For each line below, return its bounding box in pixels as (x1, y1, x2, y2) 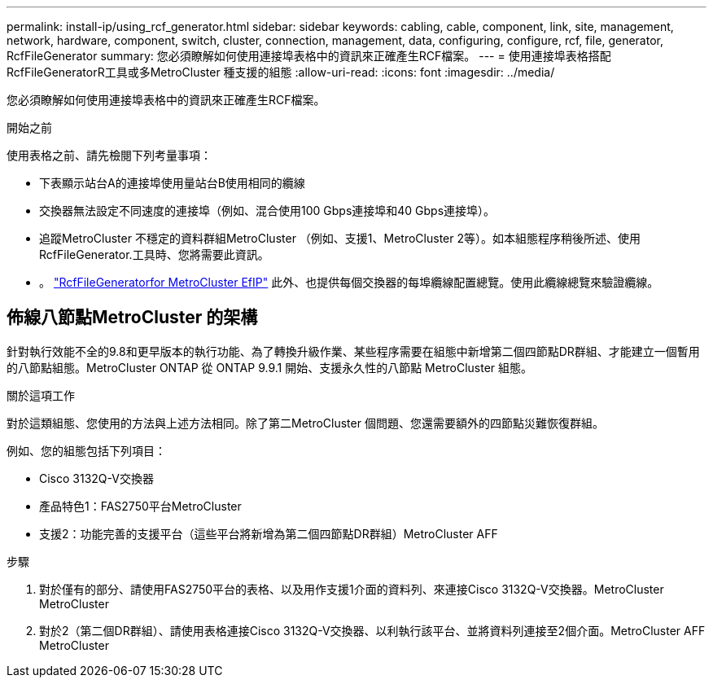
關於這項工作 (7, 388, 75, 402)
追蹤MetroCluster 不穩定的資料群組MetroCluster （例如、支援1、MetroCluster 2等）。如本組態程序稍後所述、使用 (39, 231, 641, 245)
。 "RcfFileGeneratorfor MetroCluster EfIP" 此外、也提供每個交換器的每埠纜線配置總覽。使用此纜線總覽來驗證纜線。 (39, 275, 659, 289)
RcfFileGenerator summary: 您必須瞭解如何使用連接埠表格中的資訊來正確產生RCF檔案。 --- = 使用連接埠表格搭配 (7, 49, 611, 63)
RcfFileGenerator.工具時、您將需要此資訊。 (39, 248, 269, 261)
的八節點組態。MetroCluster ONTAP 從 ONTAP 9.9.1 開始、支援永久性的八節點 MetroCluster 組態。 (7, 360, 533, 375)
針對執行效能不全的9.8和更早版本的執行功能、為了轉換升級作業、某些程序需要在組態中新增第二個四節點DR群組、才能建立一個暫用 (7, 344, 700, 358)
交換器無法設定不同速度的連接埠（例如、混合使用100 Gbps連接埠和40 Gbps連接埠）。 (39, 204, 496, 217)
